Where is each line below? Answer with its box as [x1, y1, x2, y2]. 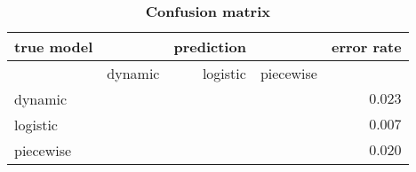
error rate [331, 36, 402, 57]
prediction [173, 36, 246, 57]
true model [14, 36, 93, 57]
